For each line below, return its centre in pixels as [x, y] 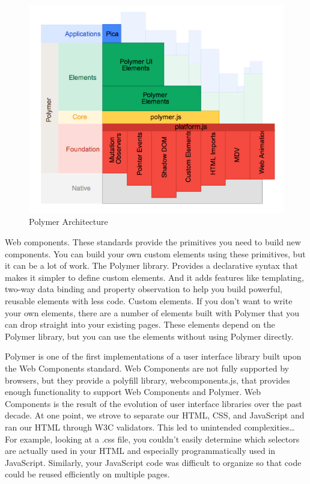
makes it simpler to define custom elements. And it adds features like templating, [154, 277]
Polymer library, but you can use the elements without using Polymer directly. [149, 336]
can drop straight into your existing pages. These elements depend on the [140, 324]
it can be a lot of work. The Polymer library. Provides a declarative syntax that [152, 265]
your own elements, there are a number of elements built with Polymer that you [152, 312]
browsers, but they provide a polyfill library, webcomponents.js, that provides [147, 380]
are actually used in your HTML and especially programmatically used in [140, 451]
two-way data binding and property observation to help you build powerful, [144, 289]
